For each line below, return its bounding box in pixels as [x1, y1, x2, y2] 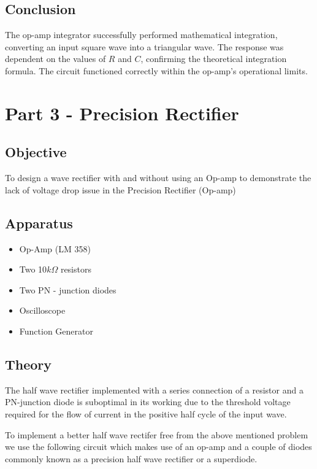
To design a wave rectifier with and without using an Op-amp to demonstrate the [5, 171, 311, 184]
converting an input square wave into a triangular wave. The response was [5, 40, 284, 53]
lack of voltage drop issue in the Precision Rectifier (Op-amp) [5, 183, 236, 196]
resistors [60, 263, 91, 276]
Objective [5, 142, 67, 161]
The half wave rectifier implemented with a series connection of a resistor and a [5, 383, 304, 396]
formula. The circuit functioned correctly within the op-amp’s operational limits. [5, 64, 308, 77]
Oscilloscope [19, 304, 66, 317]
